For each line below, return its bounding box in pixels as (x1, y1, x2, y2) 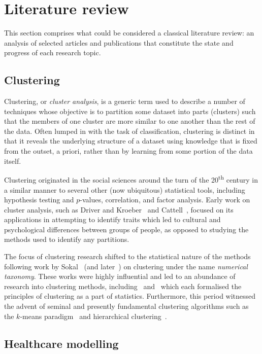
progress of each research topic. (4, 47, 101, 58)
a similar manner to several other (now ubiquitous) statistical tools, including (4, 184, 245, 195)
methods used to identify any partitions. (4, 234, 129, 244)
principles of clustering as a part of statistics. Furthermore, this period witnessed (4, 291, 256, 301)
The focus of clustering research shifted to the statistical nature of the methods (4, 251, 251, 262)
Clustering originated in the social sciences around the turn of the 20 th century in (4, 173, 258, 185)
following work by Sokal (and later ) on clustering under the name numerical (4, 261, 248, 271)
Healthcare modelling (4, 335, 119, 351)
